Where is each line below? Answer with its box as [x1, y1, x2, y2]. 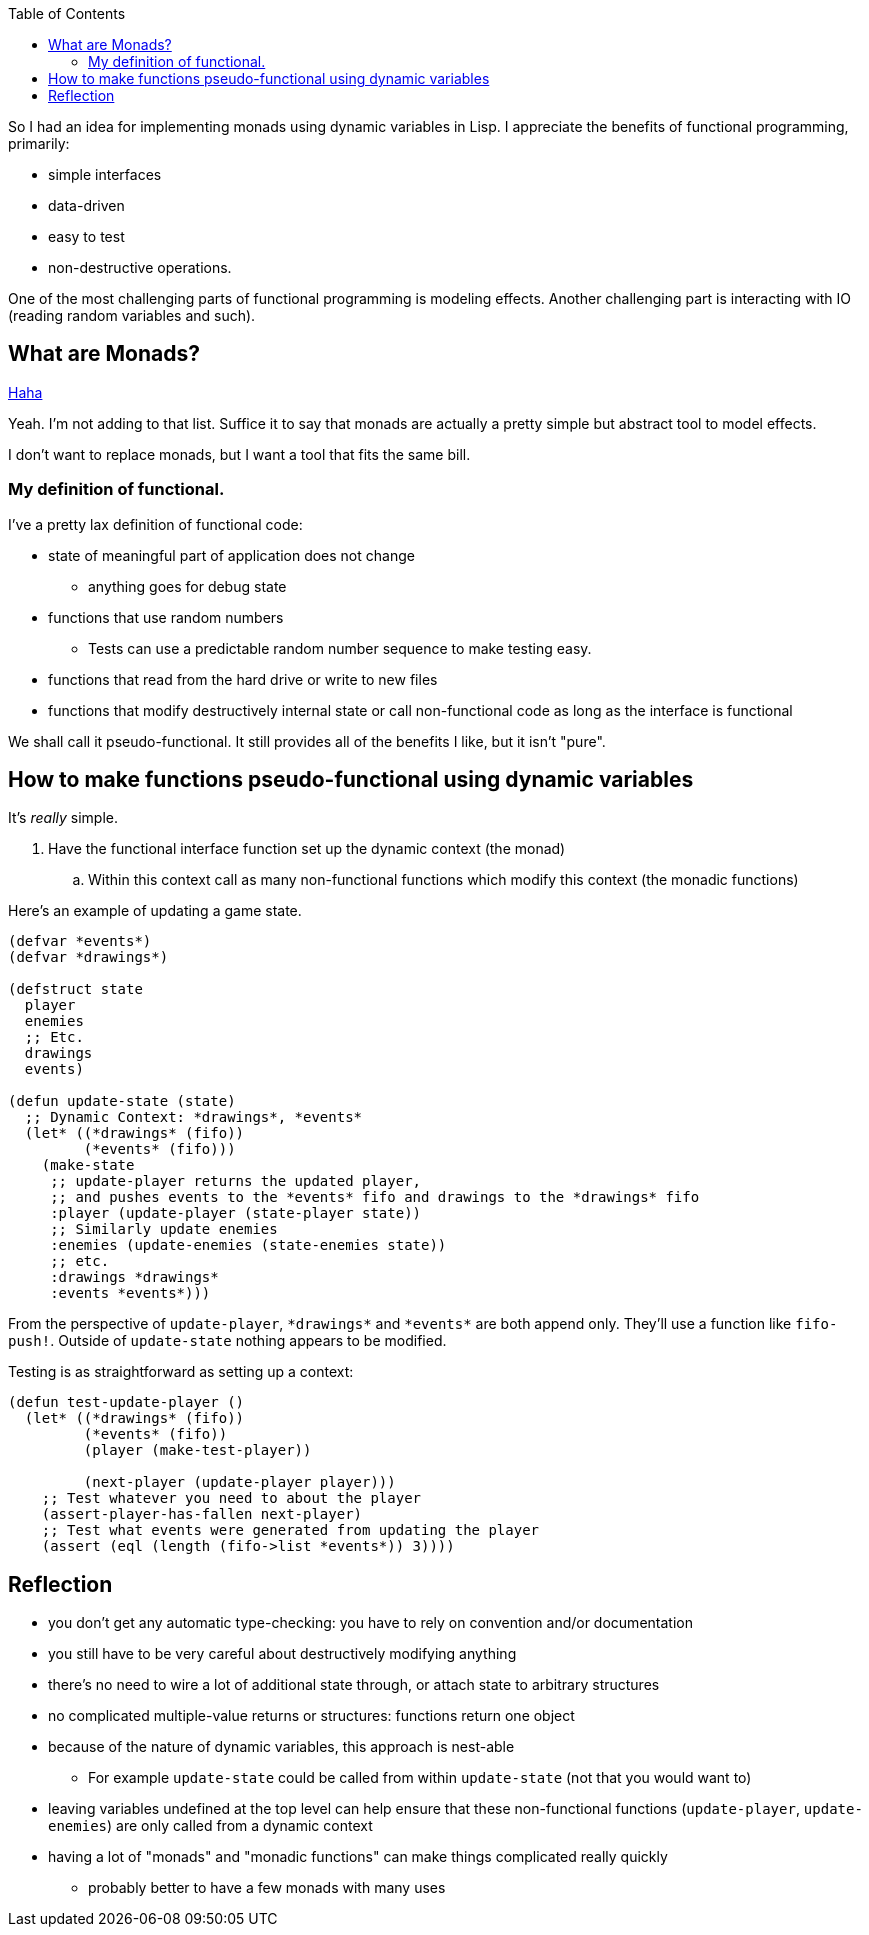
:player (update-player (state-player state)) [50, 1205, 422, 1222]
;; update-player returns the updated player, [50, 1173, 422, 1190]
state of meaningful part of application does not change [48, 546, 415, 564]
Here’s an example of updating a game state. [8, 902, 302, 920]
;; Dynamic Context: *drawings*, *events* [24, 1109, 363, 1126]
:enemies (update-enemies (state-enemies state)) [50, 1237, 447, 1254]
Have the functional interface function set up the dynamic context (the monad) [48, 840, 566, 858]
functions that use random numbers [48, 608, 284, 626]
